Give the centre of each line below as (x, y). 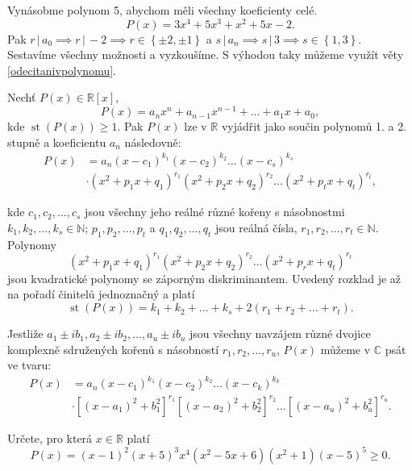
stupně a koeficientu (57, 142)
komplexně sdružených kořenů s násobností (113, 349)
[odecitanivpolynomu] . (62, 70)
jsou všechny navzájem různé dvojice (280, 333)
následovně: (153, 142)
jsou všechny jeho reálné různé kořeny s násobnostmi (215, 212)
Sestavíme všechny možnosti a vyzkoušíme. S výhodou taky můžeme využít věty (206, 54)
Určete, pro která (50, 438)
